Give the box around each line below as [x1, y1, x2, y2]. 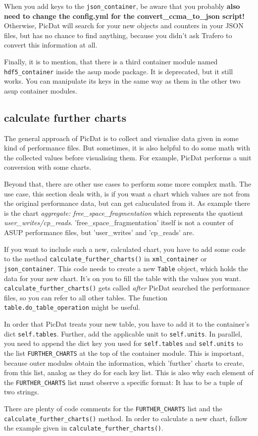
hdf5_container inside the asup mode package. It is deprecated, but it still [4, 66, 233, 76]
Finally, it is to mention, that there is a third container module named [4, 56, 218, 67]
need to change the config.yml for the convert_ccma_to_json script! [4, 10, 245, 21]
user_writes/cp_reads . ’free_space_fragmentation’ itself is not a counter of [4, 217, 233, 228]
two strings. [4, 387, 39, 397]
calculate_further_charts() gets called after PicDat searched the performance [4, 283, 250, 293]
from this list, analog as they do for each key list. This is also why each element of [4, 367, 254, 378]
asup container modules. [4, 85, 77, 96]
